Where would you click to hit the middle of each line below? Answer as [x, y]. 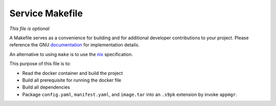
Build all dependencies [46, 87]
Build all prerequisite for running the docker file [72, 80]
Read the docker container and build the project [73, 73]
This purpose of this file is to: [40, 64]
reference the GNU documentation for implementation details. [75, 45]
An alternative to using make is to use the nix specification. [71, 54]
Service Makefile [46, 13]
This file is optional [29, 29]
